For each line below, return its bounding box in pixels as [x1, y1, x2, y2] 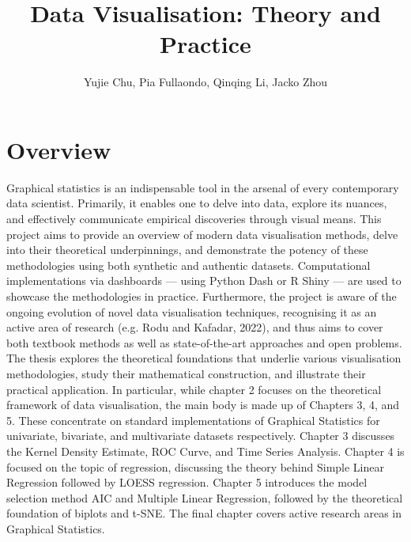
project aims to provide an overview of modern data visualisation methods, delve [6, 226, 398, 242]
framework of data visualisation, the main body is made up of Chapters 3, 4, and [6, 396, 400, 413]
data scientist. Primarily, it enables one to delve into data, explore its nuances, [6, 195, 387, 211]
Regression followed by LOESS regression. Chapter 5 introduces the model [6, 474, 368, 491]
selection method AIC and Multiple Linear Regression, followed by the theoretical [6, 489, 403, 506]
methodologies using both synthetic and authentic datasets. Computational [6, 256, 371, 273]
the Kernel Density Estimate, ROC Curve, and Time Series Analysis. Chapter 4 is [6, 442, 405, 459]
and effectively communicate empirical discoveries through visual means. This [6, 210, 382, 227]
